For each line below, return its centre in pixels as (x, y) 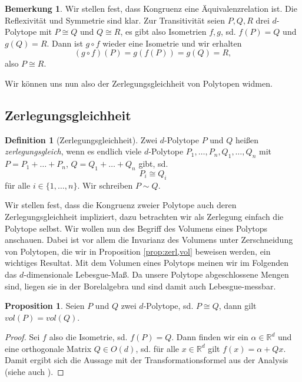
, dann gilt (238, 306)
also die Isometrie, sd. (88, 337)
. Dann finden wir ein (210, 337)
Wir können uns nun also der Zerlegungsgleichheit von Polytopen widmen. (139, 83)
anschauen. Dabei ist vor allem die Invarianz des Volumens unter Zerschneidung (149, 240)
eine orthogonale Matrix (48, 348)
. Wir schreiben (105, 185)
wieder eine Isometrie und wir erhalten (172, 43)
